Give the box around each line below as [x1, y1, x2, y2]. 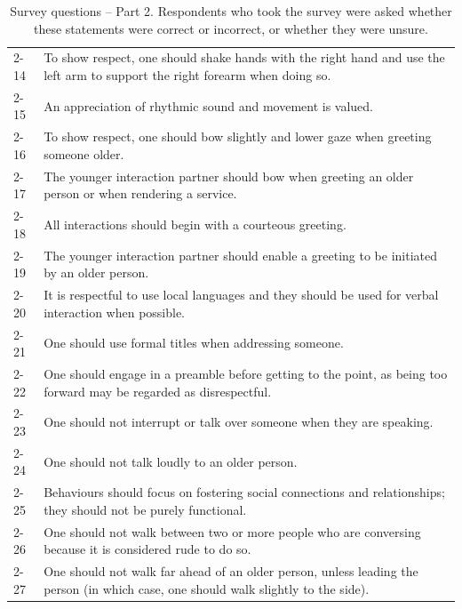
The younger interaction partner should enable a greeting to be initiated [44, 245, 438, 264]
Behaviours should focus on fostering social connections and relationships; [44, 483, 445, 501]
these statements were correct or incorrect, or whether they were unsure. [34, 19, 428, 37]
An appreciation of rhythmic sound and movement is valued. [44, 96, 373, 115]
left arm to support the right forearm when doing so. [44, 66, 331, 84]
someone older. [44, 144, 124, 163]
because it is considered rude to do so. [44, 540, 251, 558]
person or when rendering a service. [44, 184, 237, 203]
